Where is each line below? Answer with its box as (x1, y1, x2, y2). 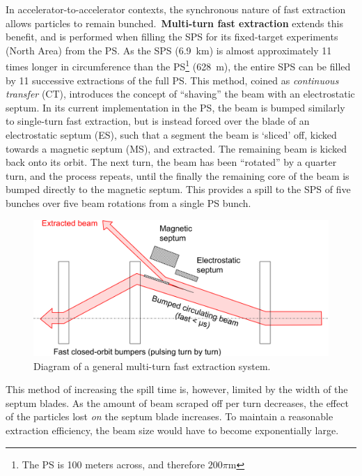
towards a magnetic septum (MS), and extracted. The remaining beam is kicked (6, 141, 347, 155)
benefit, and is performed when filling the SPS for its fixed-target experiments (6, 29, 338, 44)
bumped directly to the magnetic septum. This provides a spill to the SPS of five (6, 182, 351, 197)
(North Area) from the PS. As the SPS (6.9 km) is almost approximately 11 (6, 43, 332, 57)
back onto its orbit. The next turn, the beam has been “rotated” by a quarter (6, 155, 337, 169)
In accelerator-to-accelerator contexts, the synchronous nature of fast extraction (6, 2, 346, 16)
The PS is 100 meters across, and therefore (22, 456, 205, 471)
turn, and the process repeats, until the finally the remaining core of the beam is (6, 168, 349, 183)
